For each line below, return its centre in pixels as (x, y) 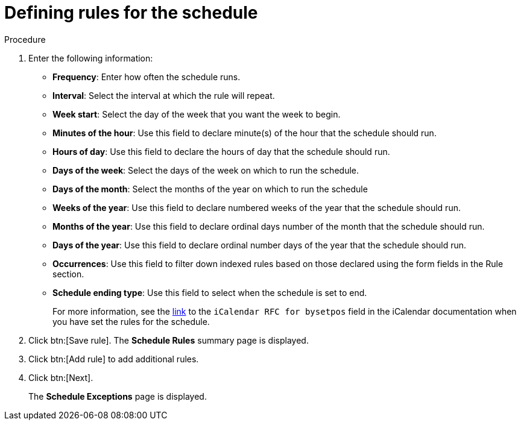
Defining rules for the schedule (131, 13)
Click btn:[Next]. (61, 377)
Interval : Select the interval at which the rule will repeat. (164, 95)
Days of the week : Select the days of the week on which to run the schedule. (206, 170)
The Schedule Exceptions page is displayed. (118, 396)
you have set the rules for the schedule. (131, 321)
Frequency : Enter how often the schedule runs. (147, 77)
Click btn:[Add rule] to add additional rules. (114, 359)
